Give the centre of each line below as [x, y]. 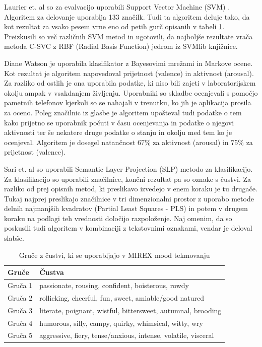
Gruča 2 [20, 297]
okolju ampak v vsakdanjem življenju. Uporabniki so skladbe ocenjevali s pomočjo [131, 92]
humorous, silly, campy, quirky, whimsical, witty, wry [121, 323]
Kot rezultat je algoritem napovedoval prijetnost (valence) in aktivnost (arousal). [129, 73]
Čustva [52, 272]
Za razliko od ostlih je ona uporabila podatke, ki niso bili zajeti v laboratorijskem [130, 83]
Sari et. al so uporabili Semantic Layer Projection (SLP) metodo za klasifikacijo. [128, 168]
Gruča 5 [20, 335]
